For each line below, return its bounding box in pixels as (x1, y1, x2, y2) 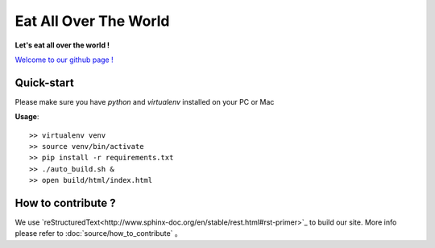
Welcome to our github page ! (14, 55, 114, 64)
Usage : (14, 112, 39, 122)
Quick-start (14, 76, 74, 89)
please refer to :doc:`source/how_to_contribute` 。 (14, 229, 183, 238)
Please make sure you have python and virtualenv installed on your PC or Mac (14, 97, 275, 106)
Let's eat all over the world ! (14, 40, 110, 50)
